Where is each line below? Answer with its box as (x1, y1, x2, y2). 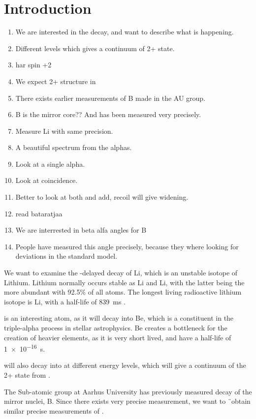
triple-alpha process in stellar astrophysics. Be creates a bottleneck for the (4, 323, 227, 332)
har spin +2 (15, 60, 52, 70)
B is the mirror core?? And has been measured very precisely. (15, 109, 201, 120)
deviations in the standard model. (15, 251, 118, 261)
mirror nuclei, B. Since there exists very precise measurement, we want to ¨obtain (4, 396, 251, 406)
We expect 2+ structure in (15, 76, 96, 86)
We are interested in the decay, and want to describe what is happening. (15, 27, 234, 37)
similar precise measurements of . (4, 405, 104, 416)
